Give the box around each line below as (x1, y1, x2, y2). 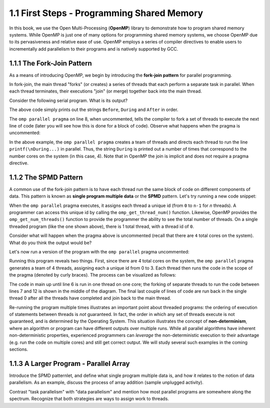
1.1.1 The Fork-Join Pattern (9, 59, 92, 67)
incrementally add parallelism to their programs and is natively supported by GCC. (9, 45, 178, 52)
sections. (9, 346, 28, 352)
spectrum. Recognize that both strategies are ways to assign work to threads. (9, 395, 169, 402)
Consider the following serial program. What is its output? (9, 97, 127, 103)
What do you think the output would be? (9, 239, 92, 245)
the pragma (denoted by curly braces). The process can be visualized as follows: (9, 272, 176, 278)
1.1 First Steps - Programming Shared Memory (9, 7, 203, 18)
